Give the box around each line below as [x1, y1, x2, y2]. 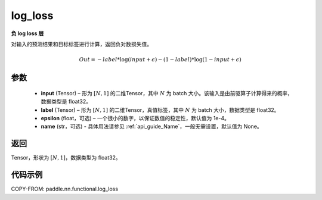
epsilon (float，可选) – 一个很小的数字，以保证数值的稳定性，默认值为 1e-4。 [41, 114, 230, 121]
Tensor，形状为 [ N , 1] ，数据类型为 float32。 [11, 154, 122, 161]
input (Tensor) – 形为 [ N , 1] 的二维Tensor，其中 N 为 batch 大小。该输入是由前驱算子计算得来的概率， [41, 89, 293, 96]
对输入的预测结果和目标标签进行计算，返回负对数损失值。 [11, 40, 152, 48]
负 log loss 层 [11, 30, 44, 37]
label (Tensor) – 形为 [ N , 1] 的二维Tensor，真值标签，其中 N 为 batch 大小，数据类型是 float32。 [41, 106, 280, 113]
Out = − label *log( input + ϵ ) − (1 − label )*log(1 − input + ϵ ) [79, 57, 241, 63]
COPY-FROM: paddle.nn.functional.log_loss [11, 185, 119, 193]
